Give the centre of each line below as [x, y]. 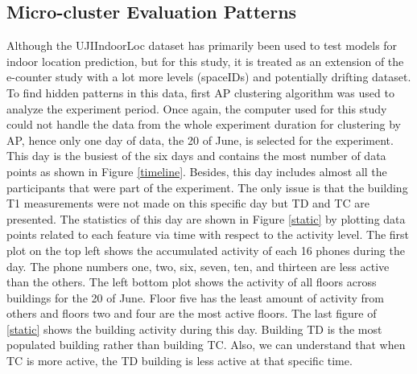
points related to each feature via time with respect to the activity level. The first [208, 234]
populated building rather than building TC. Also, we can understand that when [206, 345]
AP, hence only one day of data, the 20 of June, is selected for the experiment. [200, 140]
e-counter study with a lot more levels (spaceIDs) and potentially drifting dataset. [209, 77]
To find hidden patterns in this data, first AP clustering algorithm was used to [200, 92]
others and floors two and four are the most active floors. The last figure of [192, 313]
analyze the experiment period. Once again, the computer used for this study [197, 108]
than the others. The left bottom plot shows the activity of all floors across [192, 282]
